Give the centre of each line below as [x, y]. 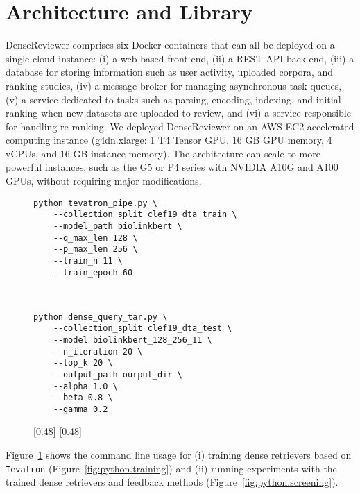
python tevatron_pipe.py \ [95, 203]
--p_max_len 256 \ [95, 249]
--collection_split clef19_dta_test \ [143, 329]
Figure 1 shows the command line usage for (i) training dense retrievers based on [179, 455]
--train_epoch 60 [93, 272]
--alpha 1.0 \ [85, 386]
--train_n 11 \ [88, 261]
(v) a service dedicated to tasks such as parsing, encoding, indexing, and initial [173, 99]
